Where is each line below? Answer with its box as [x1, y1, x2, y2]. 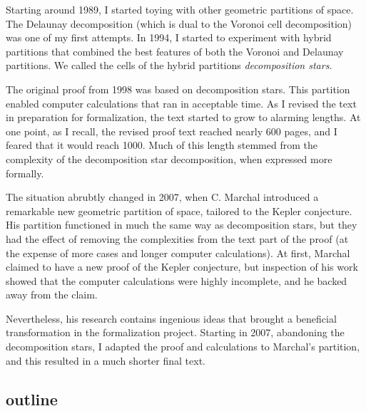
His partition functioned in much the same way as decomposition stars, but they [6, 217, 357, 232]
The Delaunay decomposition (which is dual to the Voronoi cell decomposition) [6, 16, 352, 31]
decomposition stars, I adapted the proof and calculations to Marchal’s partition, [6, 339, 360, 354]
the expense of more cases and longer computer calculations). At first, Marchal [6, 245, 350, 260]
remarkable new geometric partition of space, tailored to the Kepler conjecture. [6, 203, 352, 218]
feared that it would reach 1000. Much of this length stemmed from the [6, 137, 317, 152]
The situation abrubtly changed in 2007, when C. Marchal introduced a [6, 189, 319, 204]
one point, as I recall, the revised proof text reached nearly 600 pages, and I [6, 123, 337, 138]
